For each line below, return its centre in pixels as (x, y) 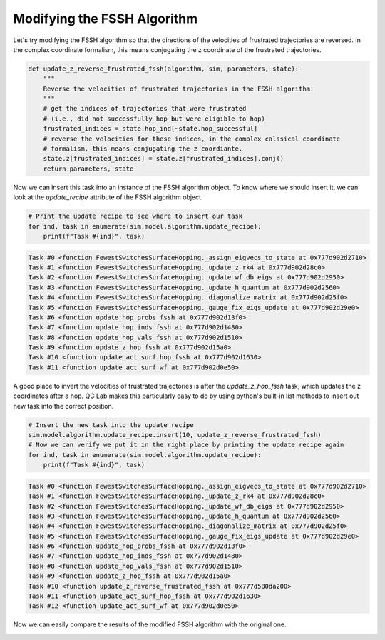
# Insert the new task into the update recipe (111, 425)
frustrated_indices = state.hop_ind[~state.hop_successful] (150, 129)
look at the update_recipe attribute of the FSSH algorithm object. (108, 197)
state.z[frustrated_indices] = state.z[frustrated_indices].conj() (164, 159)
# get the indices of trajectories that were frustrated (145, 109)
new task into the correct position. (63, 406)
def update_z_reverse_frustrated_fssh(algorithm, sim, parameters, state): (164, 69)
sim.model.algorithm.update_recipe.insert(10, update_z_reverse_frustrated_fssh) (175, 435)
